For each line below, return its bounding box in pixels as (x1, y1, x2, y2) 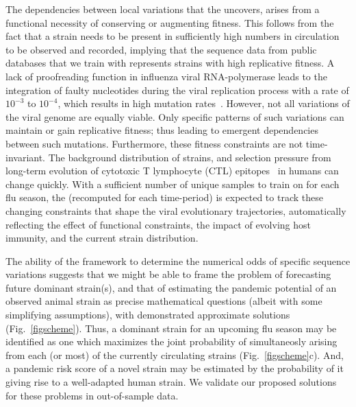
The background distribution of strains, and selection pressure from (48, 150, 331, 164)
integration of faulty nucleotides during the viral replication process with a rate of (5, 82, 349, 97)
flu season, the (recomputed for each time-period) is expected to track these (5, 190, 323, 205)
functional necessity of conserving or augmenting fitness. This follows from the (5, 15, 334, 30)
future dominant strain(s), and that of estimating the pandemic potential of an (5, 280, 337, 294)
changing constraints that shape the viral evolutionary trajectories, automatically (5, 203, 346, 218)
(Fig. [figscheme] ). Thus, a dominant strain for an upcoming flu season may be (5, 321, 337, 335)
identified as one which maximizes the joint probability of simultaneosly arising (5, 334, 338, 349)
